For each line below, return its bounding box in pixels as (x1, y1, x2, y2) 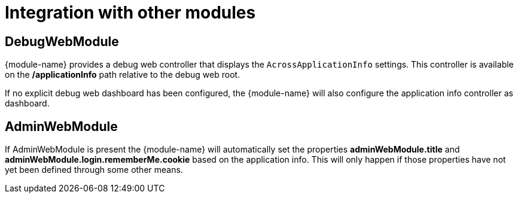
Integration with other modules (5, 2, 256, 23)
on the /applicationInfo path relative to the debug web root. (5, 69, 240, 80)
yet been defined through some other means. (5, 165, 183, 175)
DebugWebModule (5, 33, 119, 49)
